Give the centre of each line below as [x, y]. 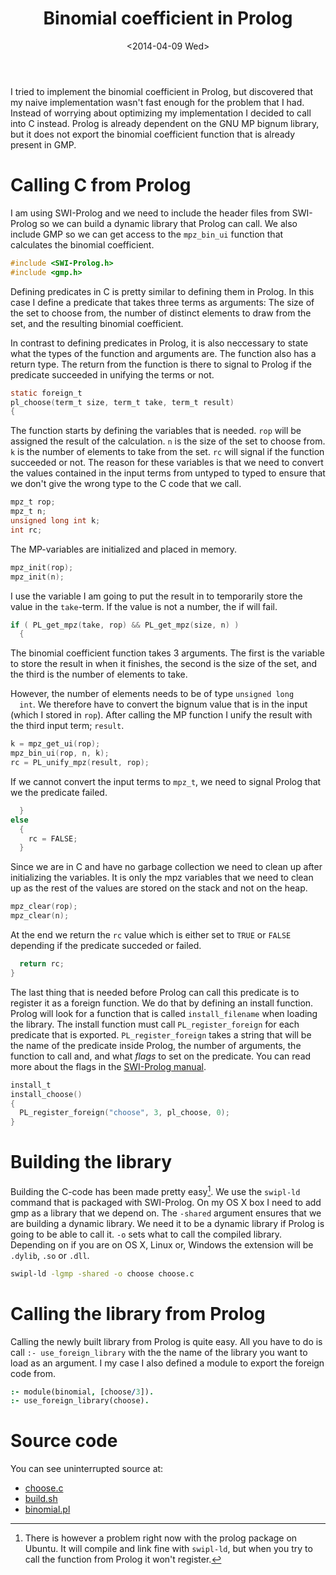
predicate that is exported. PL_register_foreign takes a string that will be [161, 1034]
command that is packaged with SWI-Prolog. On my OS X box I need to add [166, 1202]
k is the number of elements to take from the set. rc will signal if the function [167, 452]
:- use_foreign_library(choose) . [80, 1401]
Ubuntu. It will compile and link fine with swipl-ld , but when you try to [168, 1549]
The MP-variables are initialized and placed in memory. [124, 549]
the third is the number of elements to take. [99, 674]
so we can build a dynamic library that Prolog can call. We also [168, 223]
